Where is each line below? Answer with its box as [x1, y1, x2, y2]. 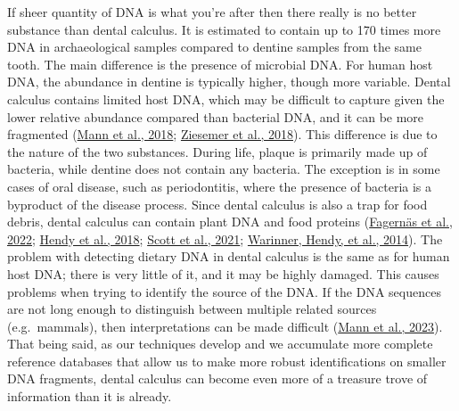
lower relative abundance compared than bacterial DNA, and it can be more [7, 107, 424, 126]
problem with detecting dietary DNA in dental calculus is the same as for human [7, 247, 450, 266]
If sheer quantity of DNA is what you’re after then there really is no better [7, 3, 417, 21]
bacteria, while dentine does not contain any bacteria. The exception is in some [7, 160, 440, 178]
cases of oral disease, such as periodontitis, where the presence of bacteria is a [7, 177, 432, 195]
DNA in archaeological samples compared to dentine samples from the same [7, 37, 422, 56]
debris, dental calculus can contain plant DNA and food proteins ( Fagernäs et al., [7, 212, 453, 231]
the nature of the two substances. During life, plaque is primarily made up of [7, 142, 428, 160]
